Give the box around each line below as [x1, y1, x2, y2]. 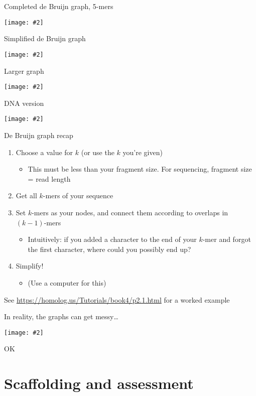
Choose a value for [16, 147, 73, 157]
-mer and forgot [202, 234, 251, 244]
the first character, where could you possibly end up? [28, 243, 191, 254]
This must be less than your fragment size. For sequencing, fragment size [28, 164, 252, 174]
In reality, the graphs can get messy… [4, 311, 118, 322]
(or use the [81, 147, 114, 157]
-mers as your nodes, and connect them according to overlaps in [32, 207, 228, 217]
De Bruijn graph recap [4, 130, 73, 140]
